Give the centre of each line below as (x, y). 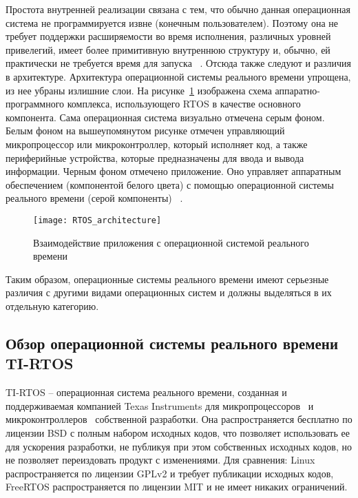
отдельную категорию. (52, 305)
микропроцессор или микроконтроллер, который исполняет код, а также (157, 144)
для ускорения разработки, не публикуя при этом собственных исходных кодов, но (179, 446)
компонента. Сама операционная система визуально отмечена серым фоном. (165, 117)
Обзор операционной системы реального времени (172, 343)
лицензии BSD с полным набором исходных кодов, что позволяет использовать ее (178, 432)
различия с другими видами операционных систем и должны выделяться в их (169, 292)
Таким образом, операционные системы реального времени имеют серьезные (167, 279)
